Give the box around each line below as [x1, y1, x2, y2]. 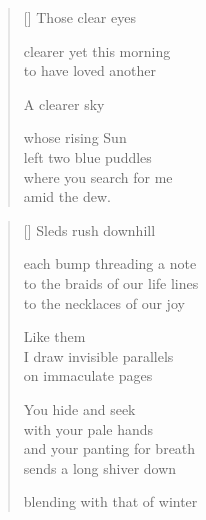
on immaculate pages [23, 365, 153, 386]
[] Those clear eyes [23, 7, 136, 27]
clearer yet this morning [23, 40, 171, 61]
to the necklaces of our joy [23, 292, 185, 313]
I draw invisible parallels [23, 345, 174, 366]
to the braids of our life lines [23, 272, 199, 293]
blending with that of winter [23, 491, 198, 512]
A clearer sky [23, 93, 105, 114]
